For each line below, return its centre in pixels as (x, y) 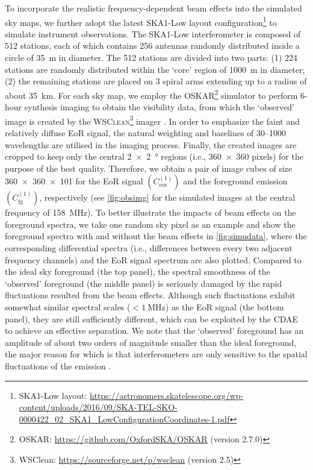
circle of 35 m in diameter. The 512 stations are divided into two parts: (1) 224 (151, 58)
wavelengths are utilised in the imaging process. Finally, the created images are (151, 144)
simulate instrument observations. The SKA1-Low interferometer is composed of (153, 33)
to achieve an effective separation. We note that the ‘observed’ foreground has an (154, 331)
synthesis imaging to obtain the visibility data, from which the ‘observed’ (159, 107)
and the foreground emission (235, 181)
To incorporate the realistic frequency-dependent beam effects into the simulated (153, 8)
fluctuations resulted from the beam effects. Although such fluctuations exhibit (150, 295)
